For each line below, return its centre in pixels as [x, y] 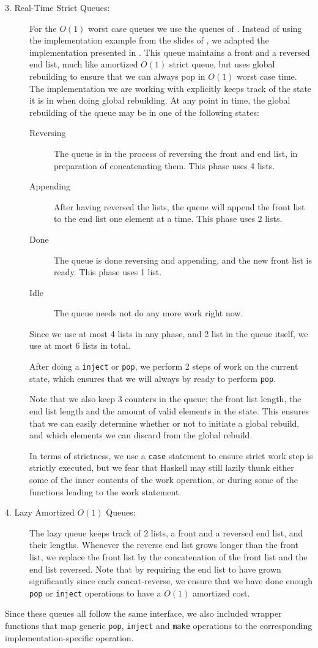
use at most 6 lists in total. [80, 345]
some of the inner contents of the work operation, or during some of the [164, 479]
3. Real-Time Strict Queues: [57, 7]
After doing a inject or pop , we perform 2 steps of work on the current [164, 366]
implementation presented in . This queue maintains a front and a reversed [170, 52]
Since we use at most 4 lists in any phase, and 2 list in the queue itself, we [169, 333]
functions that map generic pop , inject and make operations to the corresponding [159, 625]
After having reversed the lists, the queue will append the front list [179, 206]
